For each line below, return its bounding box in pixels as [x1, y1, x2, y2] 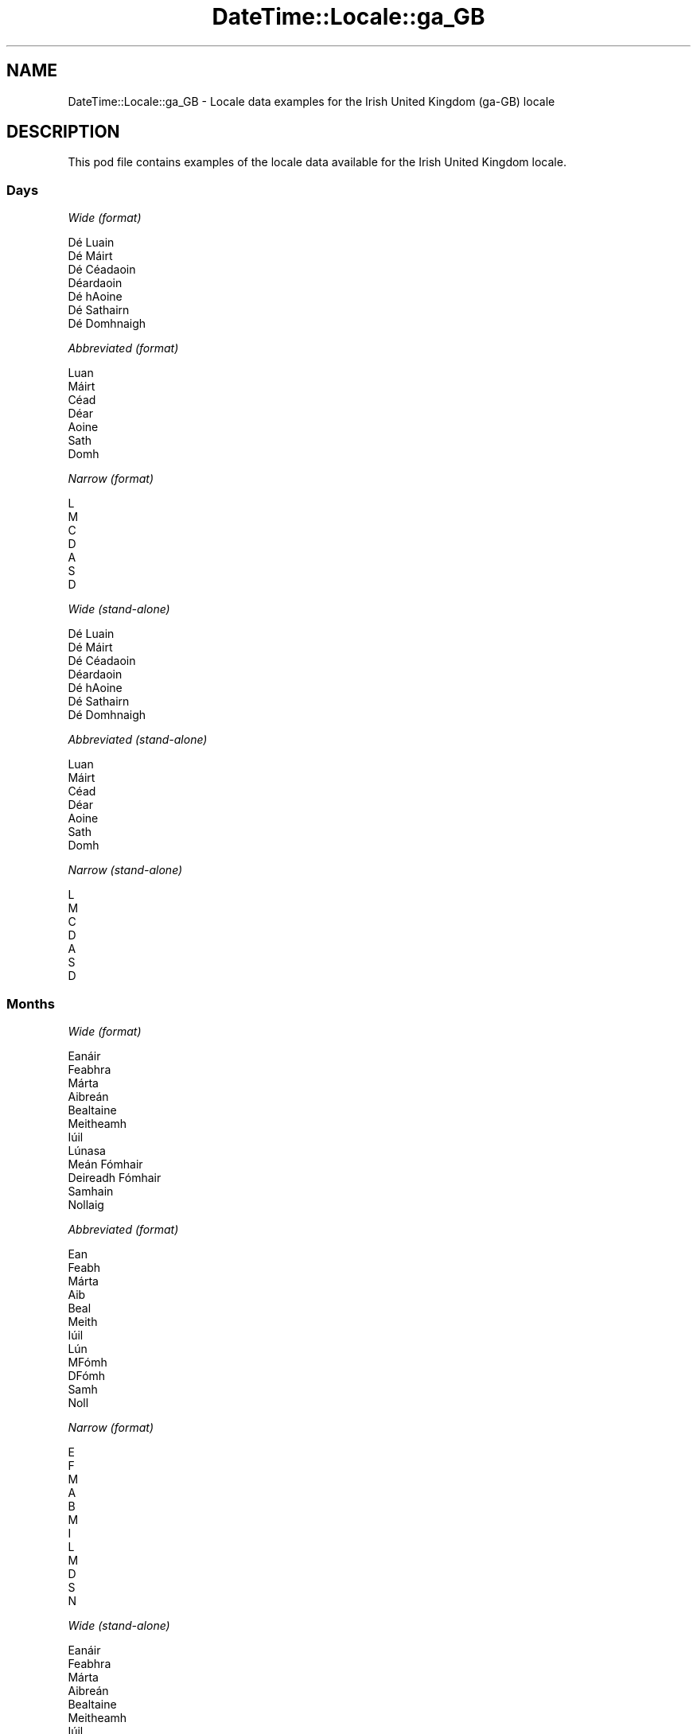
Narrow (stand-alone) [68, 863, 183, 877]
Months [6, 995, 55, 1012]
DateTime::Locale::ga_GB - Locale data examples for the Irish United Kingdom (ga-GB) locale [68, 94, 555, 108]
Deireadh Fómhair [68, 1170, 162, 1184]
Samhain [68, 1184, 114, 1198]
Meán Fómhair [68, 1157, 143, 1171]
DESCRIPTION [6, 122, 120, 142]
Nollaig [68, 1197, 104, 1211]
